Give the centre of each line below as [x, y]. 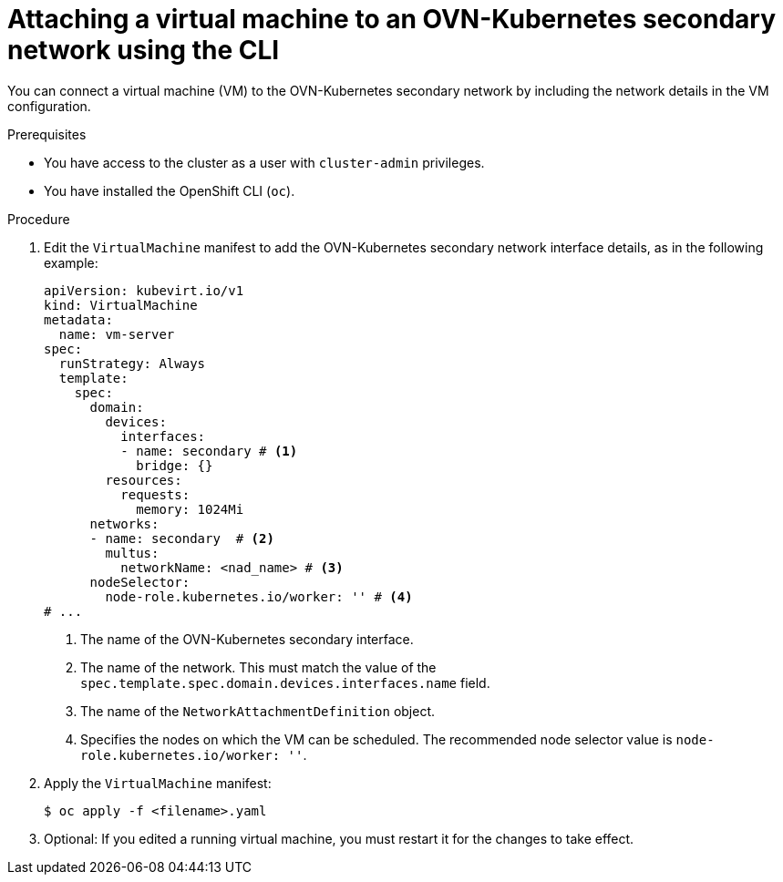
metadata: [78, 319]
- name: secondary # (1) [209, 451]
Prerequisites [47, 134]
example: [71, 262]
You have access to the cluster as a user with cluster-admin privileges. [264, 162]
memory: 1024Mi [190, 509]
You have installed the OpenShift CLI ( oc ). [170, 190]
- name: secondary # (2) [182, 538]
